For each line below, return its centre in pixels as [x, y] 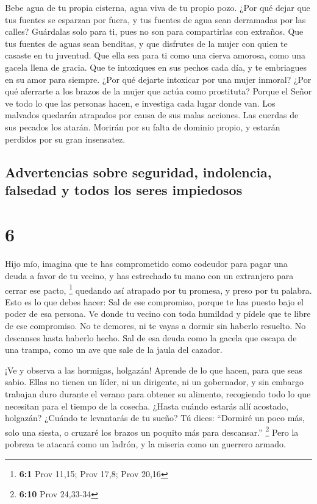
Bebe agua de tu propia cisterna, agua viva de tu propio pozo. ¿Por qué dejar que [158, 7]
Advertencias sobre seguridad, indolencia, [138, 172]
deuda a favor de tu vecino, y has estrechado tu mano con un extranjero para [149, 276]
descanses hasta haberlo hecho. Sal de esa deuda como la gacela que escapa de [151, 337]
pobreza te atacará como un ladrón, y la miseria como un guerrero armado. [145, 444]
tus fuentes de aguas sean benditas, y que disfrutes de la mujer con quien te [146, 43]
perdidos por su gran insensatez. [65, 139]
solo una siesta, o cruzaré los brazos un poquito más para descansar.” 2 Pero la [152, 431]
